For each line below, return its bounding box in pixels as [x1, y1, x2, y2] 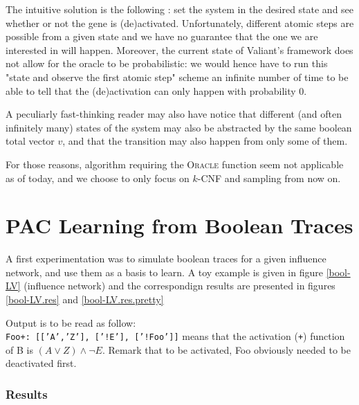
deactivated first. [6, 356, 77, 370]
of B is [6, 342, 33, 357]
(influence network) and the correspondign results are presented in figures [24, 278, 335, 293]
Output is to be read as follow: [6, 315, 136, 330]
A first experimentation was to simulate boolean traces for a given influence [6, 251, 326, 266]
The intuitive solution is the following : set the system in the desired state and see [6, 2, 354, 16]
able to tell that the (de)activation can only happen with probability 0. [6, 83, 307, 98]
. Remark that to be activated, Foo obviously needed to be [102, 342, 351, 357]
